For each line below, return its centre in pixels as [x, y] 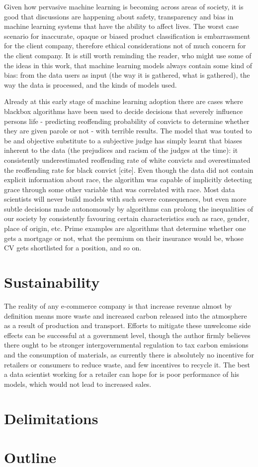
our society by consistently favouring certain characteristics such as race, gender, [127, 218]
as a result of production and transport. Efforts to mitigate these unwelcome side [128, 325]
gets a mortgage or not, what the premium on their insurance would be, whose [124, 238]
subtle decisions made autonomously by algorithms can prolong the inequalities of [129, 208]
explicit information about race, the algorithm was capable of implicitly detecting [128, 179]
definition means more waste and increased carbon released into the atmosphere [126, 315]
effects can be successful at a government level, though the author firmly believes [127, 335]
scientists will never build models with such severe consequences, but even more [125, 199]
